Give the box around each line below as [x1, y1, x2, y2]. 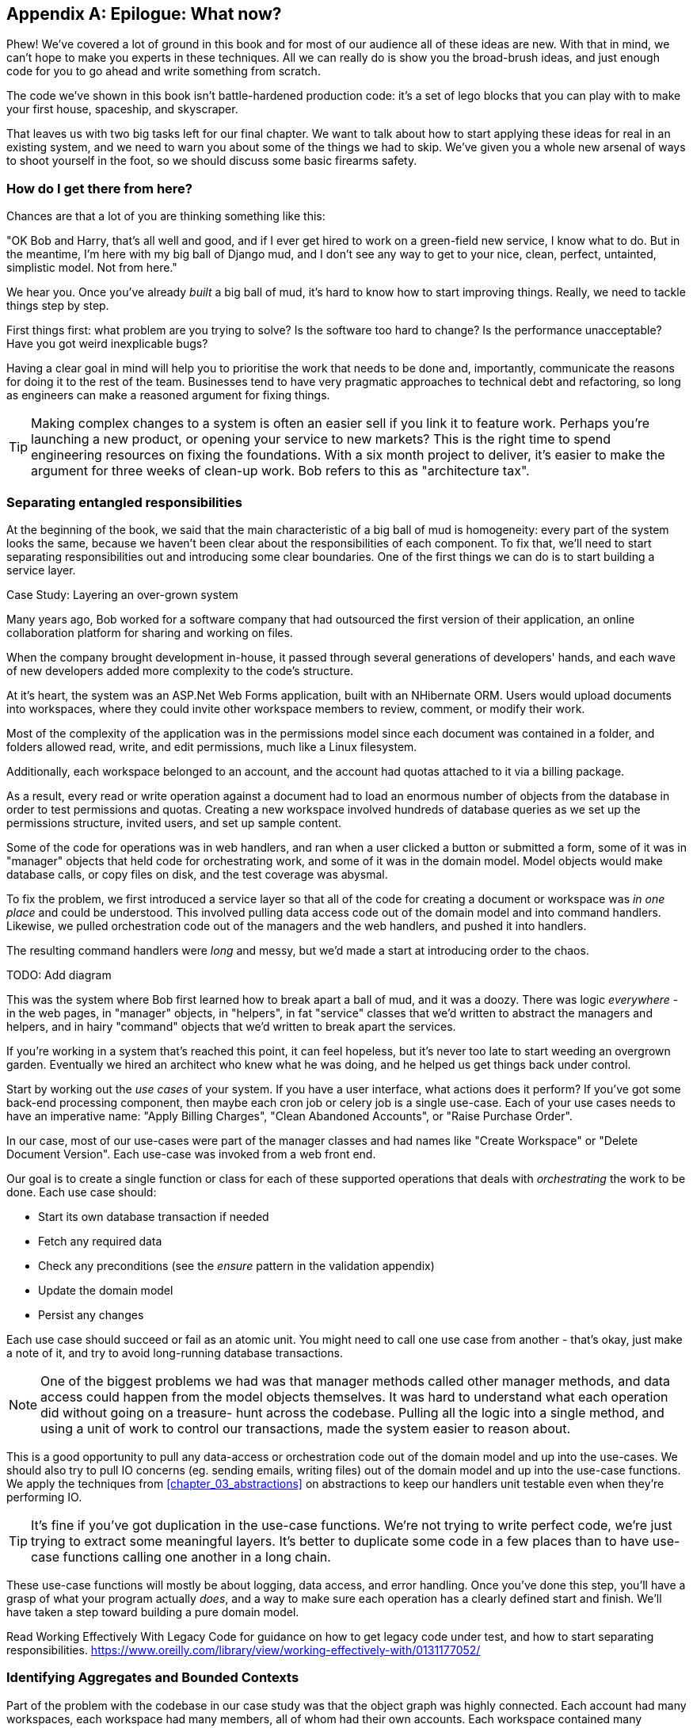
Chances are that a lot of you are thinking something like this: [6, 209, 326, 223]
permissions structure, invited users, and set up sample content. [6, 815, 342, 830]
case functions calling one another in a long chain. [31, 1548, 331, 1565]
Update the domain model [38, 1283, 173, 1297]
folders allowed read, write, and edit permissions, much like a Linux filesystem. [6, 739, 417, 753]
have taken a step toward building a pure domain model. [6, 1604, 299, 1619]
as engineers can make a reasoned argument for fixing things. [6, 388, 330, 402]
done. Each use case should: [6, 1184, 157, 1199]
